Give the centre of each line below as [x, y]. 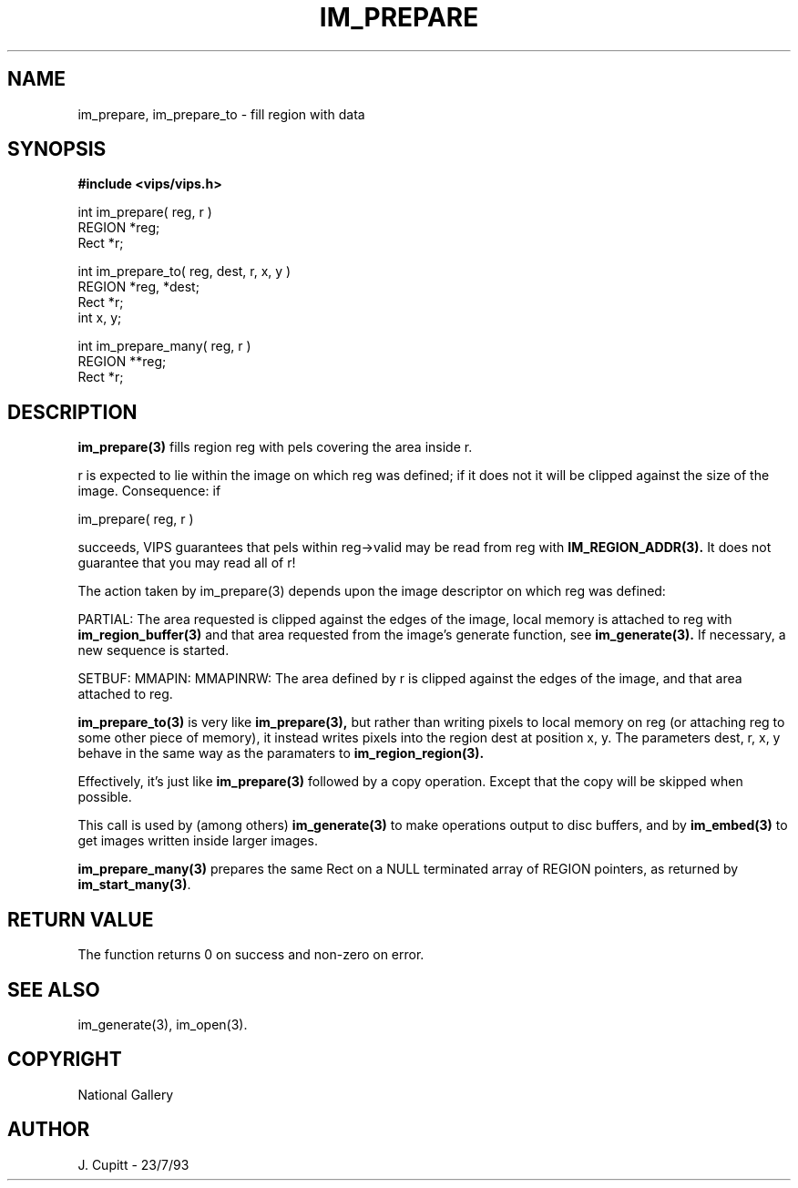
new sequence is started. [153, 650]
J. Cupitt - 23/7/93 [133, 1164]
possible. [105, 797]
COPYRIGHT [65, 1060]
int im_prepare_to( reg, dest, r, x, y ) [184, 271]
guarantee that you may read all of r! [187, 563]
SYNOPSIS [57, 149]
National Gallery [126, 1094]
